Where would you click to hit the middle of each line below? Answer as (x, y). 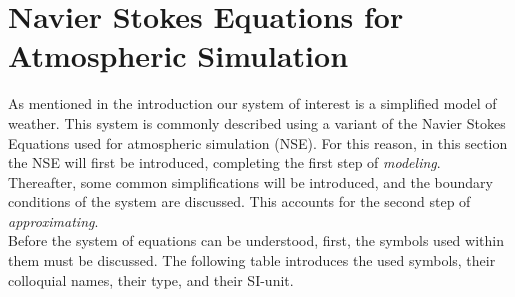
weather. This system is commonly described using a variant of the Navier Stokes (257, 122)
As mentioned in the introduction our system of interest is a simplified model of (252, 103)
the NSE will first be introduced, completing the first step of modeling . (224, 162)
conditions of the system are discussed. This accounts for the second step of (239, 201)
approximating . (53, 220)
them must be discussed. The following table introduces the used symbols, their (252, 260)
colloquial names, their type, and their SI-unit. (151, 279)
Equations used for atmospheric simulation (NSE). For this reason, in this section (258, 142)
